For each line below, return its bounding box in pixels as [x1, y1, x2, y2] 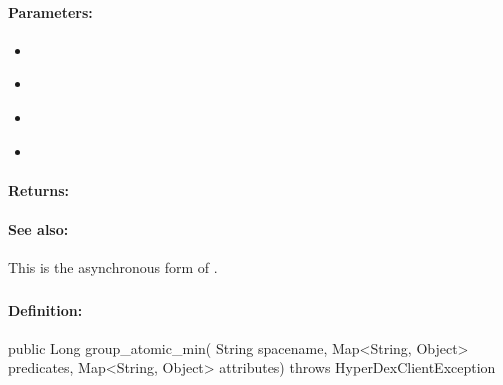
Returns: [8, 179, 70, 200]
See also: [8, 218, 69, 239]
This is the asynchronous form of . [8, 257, 218, 278]
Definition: [8, 299, 83, 320]
